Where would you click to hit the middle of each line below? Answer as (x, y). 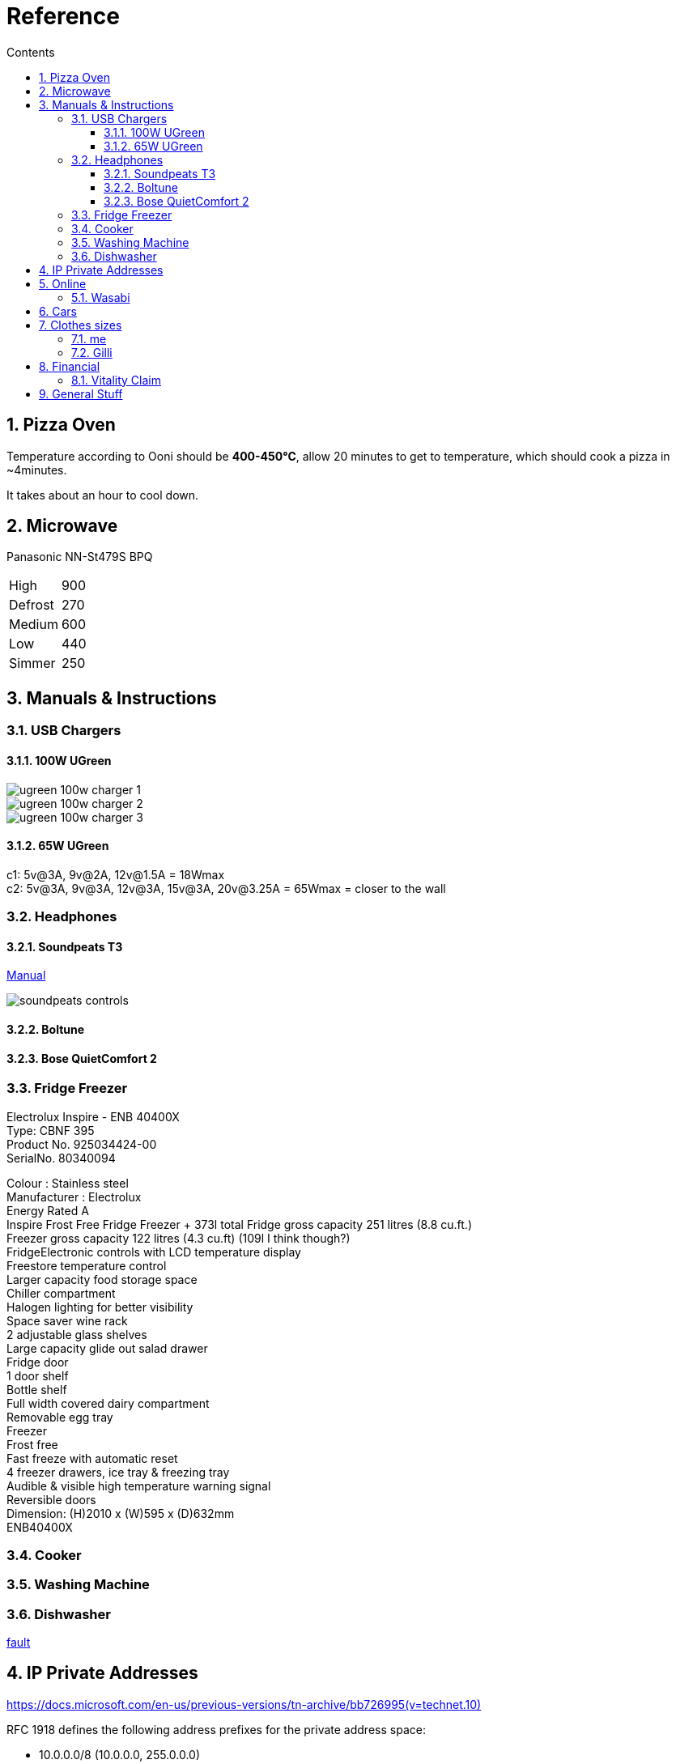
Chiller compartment (61, 1293)
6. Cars (58, 311)
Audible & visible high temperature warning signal (139, 1486)
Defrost (32, 605)
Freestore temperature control (87, 1265)
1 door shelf (38, 1375)
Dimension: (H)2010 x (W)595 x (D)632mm (121, 1513)
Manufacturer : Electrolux (74, 1197)
